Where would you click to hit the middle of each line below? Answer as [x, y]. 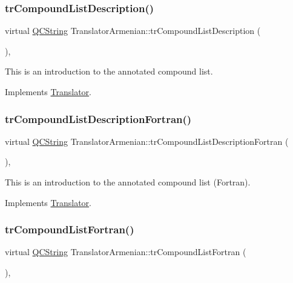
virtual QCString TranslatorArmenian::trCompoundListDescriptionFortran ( [147, 141]
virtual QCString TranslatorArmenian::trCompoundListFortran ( [126, 252]
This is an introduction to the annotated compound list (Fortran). [128, 182]
